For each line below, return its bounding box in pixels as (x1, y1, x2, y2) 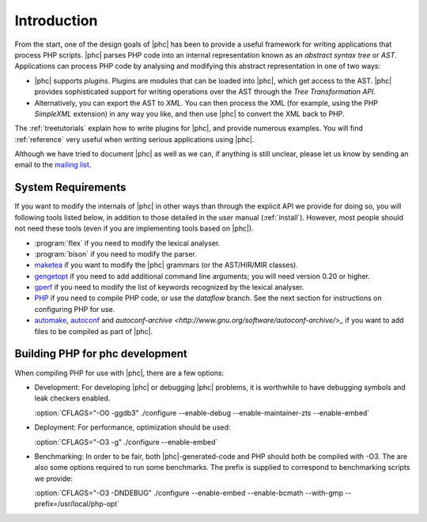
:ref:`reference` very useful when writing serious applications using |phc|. (14, 134, 255, 144)
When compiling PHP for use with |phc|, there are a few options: (14, 368, 225, 377)
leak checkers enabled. (34, 393, 111, 403)
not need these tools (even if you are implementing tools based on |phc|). (14, 223, 254, 233)
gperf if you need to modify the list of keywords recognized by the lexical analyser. (34, 283, 304, 292)
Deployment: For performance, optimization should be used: (34, 422, 231, 432)
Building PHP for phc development (14, 347, 187, 361)
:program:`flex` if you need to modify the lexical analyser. (34, 238, 221, 248)
